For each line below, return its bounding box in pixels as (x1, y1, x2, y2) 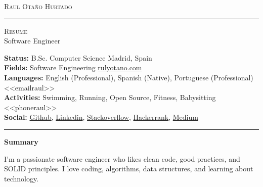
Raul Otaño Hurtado (4, 1, 72, 11)
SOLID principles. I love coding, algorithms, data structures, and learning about (4, 163, 253, 174)
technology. (4, 173, 39, 183)
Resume (4, 25, 28, 36)
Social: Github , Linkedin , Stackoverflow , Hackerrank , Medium (4, 112, 198, 122)
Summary (4, 136, 38, 147)
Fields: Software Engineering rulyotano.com (4, 62, 142, 73)
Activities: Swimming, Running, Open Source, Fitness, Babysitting (4, 92, 216, 103)
